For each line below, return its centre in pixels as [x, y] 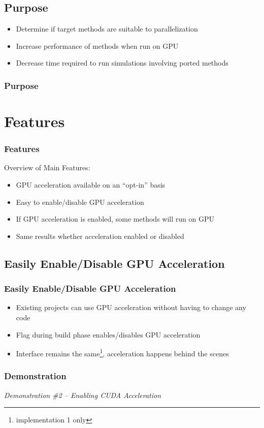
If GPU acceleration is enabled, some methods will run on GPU [115, 219]
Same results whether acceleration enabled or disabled [100, 236]
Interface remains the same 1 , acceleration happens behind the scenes [122, 353]
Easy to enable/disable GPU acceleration [80, 202]
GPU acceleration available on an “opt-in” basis [91, 185]
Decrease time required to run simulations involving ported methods [122, 63]
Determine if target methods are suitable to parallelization [107, 29]
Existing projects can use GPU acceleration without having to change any [131, 307]
